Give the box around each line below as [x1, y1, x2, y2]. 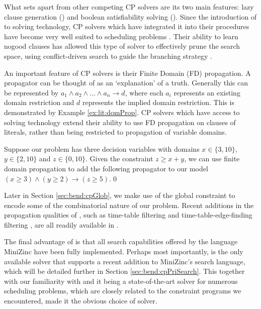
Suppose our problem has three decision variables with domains [4, 143, 200, 154]
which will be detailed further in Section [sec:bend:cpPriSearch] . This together [4, 266, 245, 276]
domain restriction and [4, 97, 74, 108]
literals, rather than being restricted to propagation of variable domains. [4, 127, 227, 137]
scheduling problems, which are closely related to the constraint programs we [4, 285, 241, 296]
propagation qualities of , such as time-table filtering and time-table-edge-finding [4, 210, 252, 220]
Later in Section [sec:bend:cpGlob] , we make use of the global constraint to [4, 190, 235, 200]
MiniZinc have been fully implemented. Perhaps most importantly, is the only [4, 246, 243, 257]
